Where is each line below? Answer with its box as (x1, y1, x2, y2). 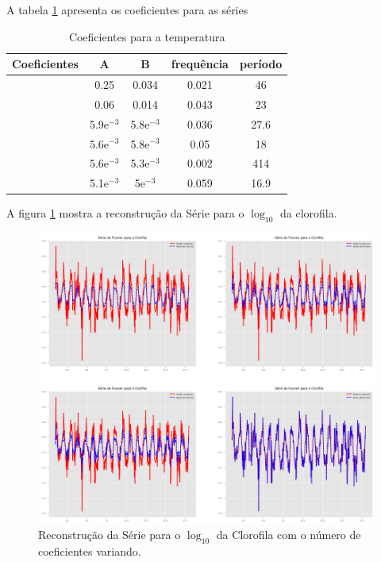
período (239, 56, 283, 72)
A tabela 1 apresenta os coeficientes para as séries (6, 2, 248, 17)
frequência (171, 56, 229, 72)
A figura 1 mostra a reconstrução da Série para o (6, 205, 244, 221)
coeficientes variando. (38, 543, 141, 560)
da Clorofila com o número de (216, 526, 361, 543)
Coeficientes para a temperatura (68, 28, 225, 44)
